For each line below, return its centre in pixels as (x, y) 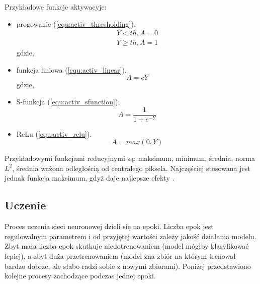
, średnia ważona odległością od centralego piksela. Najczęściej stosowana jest (131, 168)
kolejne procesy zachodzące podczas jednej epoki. (80, 276)
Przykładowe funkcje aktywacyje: (56, 7)
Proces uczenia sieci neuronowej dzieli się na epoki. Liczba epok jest (109, 226)
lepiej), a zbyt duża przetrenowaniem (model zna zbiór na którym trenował (120, 256)
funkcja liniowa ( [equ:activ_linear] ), (71, 69)
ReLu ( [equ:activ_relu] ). (54, 133)
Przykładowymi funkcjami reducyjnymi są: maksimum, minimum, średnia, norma (130, 158)
